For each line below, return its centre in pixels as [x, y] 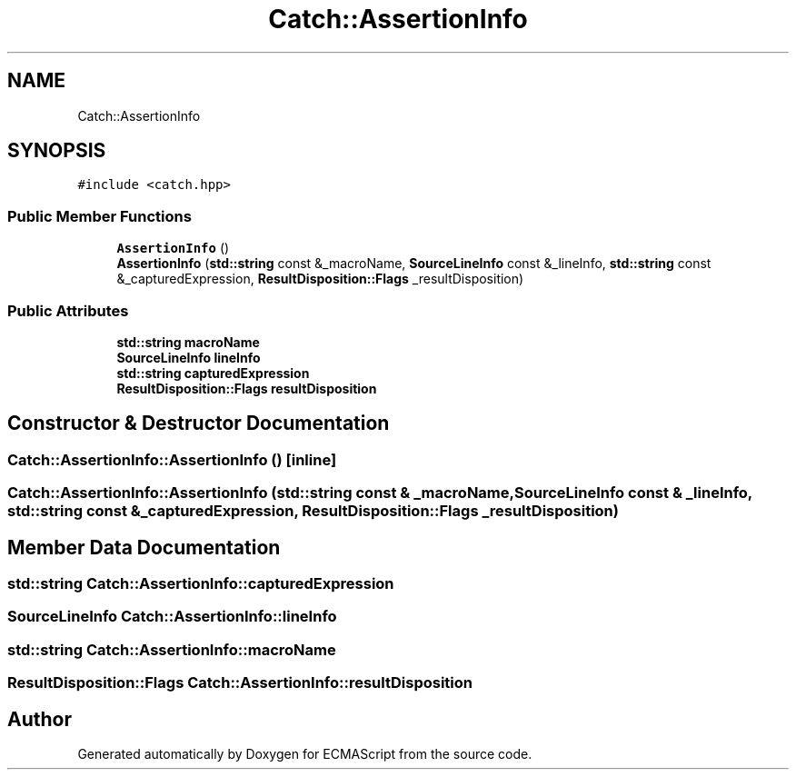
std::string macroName [188, 342]
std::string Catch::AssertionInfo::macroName [172, 649]
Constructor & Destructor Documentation [199, 423]
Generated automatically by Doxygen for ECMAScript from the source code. [305, 753]
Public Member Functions [99, 216]
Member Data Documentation [144, 547]
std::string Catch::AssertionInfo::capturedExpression [201, 583]
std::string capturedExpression [213, 373]
